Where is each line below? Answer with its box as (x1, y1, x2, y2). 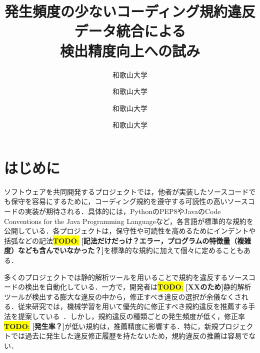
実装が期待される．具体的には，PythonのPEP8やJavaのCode (24, 206, 221, 216)
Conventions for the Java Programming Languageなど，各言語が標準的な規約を (4, 215, 254, 226)
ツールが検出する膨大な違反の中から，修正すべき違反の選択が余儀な (4, 291, 227, 301)
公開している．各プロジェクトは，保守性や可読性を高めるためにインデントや (4, 225, 256, 236)
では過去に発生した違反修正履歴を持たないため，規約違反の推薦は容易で (10, 330, 249, 341)
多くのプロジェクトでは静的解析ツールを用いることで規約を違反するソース (4, 271, 248, 282)
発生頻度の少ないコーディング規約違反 (4, 1, 256, 21)
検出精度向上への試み (59, 40, 200, 60)
